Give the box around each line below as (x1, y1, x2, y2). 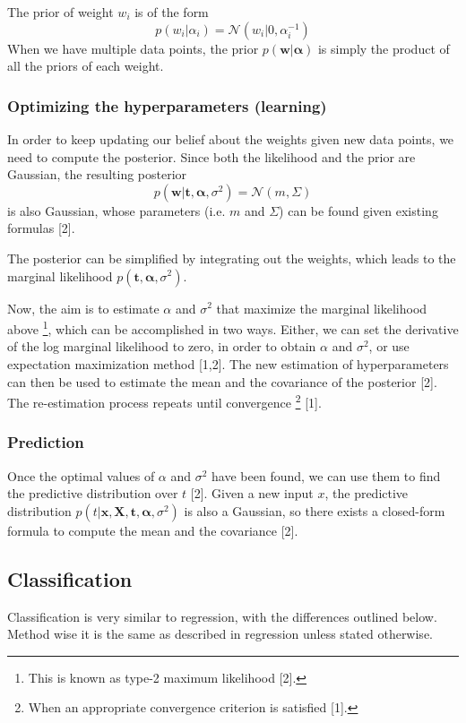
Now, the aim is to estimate (7, 298, 160, 317)
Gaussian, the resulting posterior (7, 165, 187, 184)
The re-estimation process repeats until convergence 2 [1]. (7, 391, 322, 411)
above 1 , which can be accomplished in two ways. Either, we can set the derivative (7, 317, 459, 338)
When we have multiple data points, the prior (7, 39, 259, 57)
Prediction (7, 431, 84, 453)
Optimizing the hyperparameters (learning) (7, 94, 327, 116)
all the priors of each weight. (7, 56, 164, 75)
